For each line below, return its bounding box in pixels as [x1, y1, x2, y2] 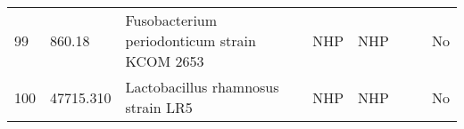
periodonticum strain [125, 30, 256, 51]
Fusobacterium [125, 10, 218, 30]
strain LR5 [125, 97, 193, 117]
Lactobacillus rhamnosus [125, 77, 279, 97]
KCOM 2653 [125, 51, 204, 71]
